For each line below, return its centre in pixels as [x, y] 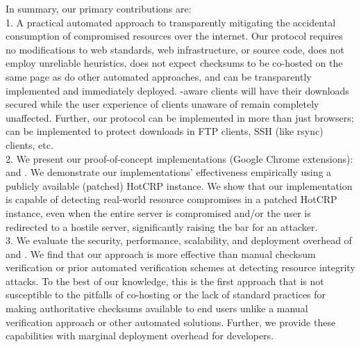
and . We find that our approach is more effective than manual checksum [161, 253]
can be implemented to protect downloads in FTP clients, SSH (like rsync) [165, 131]
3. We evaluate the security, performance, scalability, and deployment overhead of [179, 240]
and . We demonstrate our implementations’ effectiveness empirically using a [169, 172]
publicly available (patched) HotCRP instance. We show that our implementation [179, 185]
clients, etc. [30, 144]
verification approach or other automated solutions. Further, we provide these [171, 322]
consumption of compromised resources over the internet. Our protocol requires [174, 36]
